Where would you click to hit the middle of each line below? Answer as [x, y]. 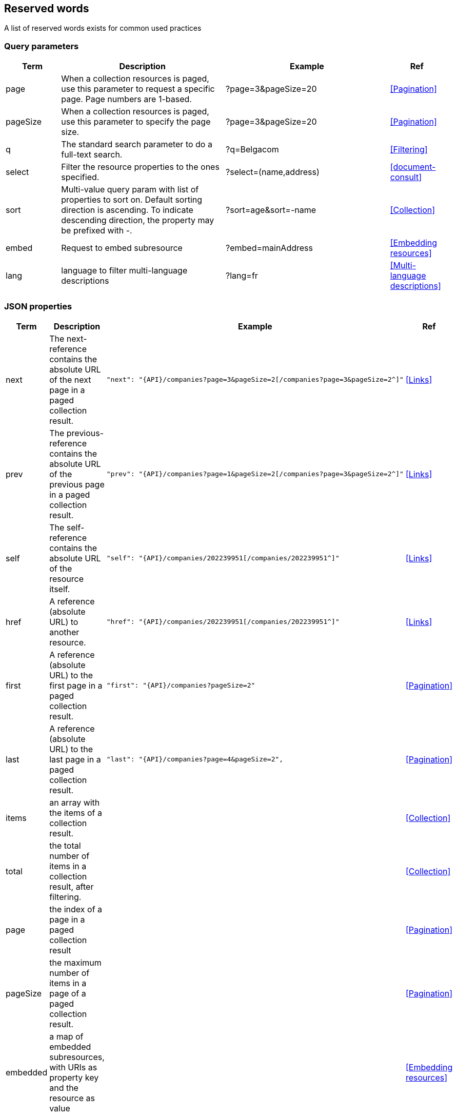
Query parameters [42, 46]
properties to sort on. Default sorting [132, 200]
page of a [68, 993]
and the [64, 1088]
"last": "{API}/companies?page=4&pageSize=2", [195, 759]
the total [65, 845]
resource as [72, 1098]
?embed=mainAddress [269, 248]
